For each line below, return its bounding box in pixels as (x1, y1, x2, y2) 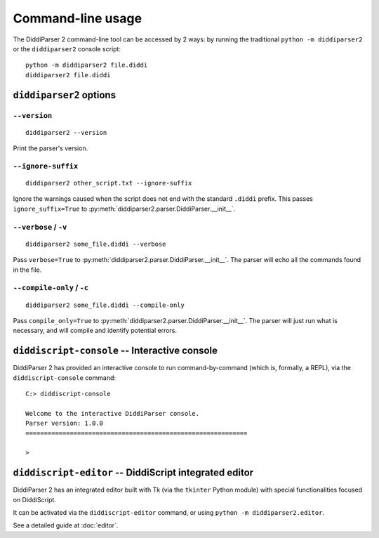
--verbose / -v (13, 222, 67, 232)
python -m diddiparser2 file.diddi (25, 61, 148, 70)
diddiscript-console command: (13, 373, 116, 382)
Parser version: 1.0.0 (25, 419, 104, 428)
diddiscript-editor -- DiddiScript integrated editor (13, 467, 254, 479)
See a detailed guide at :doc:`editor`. (13, 521, 119, 530)
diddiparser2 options (13, 88, 116, 101)
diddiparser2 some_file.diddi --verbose (25, 240, 166, 248)
